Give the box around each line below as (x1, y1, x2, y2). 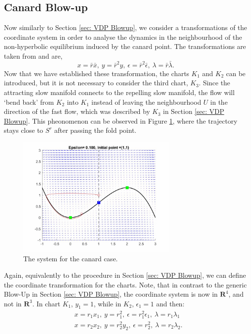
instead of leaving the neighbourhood (91, 96, 201, 107)
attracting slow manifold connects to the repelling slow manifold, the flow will (4, 87, 235, 97)
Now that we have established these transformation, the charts (4, 68, 190, 78)
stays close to (4, 125, 44, 135)
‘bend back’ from (4, 96, 54, 107)
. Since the (199, 78, 230, 88)
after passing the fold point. (54, 125, 136, 135)
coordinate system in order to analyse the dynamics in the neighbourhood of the (4, 32, 242, 42)
